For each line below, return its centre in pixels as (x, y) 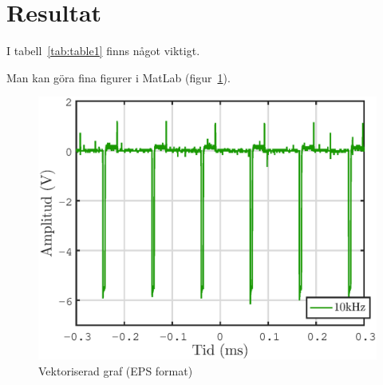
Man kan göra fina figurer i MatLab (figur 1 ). (118, 77)
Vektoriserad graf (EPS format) (116, 370)
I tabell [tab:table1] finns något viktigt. (103, 51)
